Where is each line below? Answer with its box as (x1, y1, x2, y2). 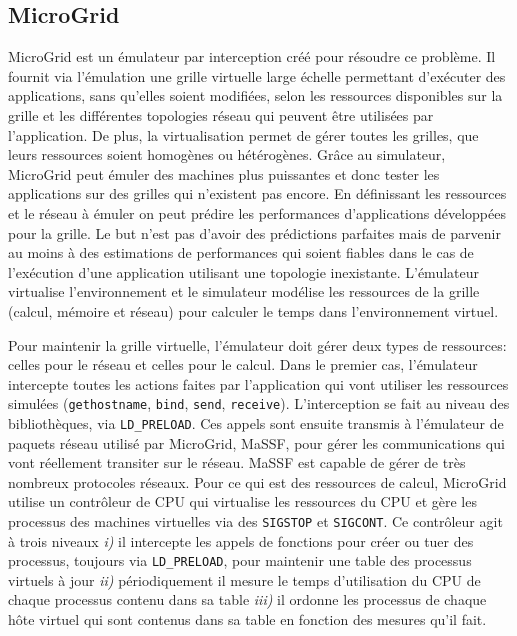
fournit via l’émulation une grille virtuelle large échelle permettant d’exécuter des (8, 65, 506, 86)
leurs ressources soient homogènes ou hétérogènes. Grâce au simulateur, (8, 144, 446, 165)
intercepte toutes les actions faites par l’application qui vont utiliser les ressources (8, 373, 509, 394)
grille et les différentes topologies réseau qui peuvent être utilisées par (8, 104, 434, 125)
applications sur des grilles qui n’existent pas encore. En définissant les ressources (8, 183, 507, 204)
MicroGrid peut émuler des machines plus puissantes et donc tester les (8, 163, 440, 184)
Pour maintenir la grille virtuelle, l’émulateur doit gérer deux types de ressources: (8, 334, 507, 355)
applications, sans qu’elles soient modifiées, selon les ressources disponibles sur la (8, 85, 503, 106)
